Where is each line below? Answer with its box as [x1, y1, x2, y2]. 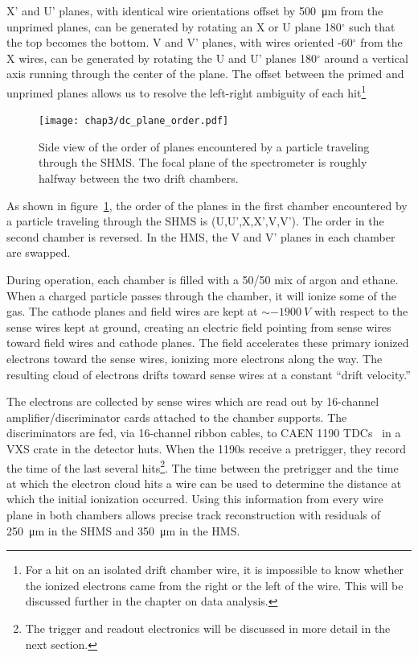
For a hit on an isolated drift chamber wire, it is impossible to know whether [25, 561, 404, 578]
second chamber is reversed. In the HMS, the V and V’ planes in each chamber [6, 228, 395, 245]
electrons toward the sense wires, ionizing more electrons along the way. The [6, 350, 383, 366]
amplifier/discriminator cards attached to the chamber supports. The [6, 408, 347, 425]
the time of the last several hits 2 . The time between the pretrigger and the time [6, 457, 399, 476]
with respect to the [313, 303, 408, 320]
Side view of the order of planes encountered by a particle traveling [39, 138, 370, 155]
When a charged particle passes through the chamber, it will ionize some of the [6, 287, 396, 304]
